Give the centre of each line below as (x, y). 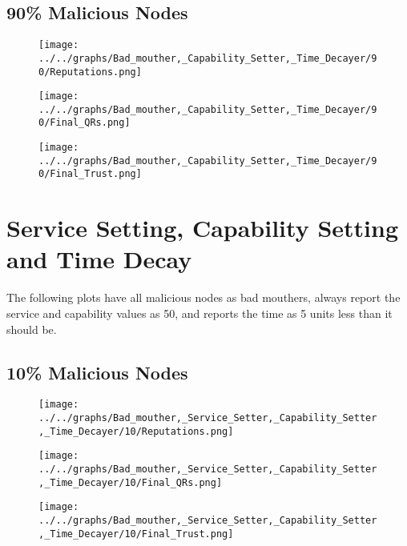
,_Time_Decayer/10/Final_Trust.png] (136, 534)
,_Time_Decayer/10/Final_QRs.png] (131, 482)
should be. (32, 329)
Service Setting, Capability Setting (202, 228)
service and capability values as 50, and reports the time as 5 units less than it (199, 313)
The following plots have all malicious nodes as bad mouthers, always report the (203, 297)
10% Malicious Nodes (97, 372)
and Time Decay (99, 259)
